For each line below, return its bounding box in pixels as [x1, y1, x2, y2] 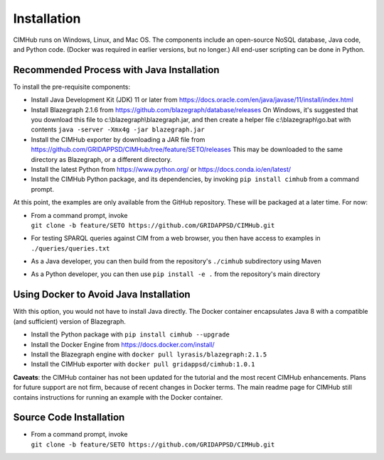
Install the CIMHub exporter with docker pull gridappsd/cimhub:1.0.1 [31, 360, 255, 368]
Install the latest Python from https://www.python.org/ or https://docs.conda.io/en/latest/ [31, 165, 292, 173]
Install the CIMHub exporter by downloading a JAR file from [31, 135, 206, 143]
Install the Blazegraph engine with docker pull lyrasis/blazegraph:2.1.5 [31, 350, 267, 358]
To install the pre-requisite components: [13, 82, 131, 91]
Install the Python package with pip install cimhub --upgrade [31, 330, 230, 339]
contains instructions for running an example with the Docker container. [13, 393, 223, 401]
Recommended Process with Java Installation [13, 64, 220, 76]
